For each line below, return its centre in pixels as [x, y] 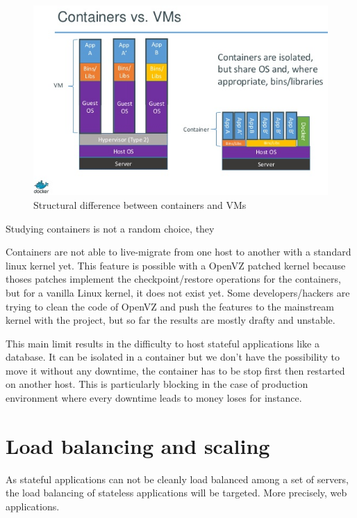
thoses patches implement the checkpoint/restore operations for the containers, [173, 279]
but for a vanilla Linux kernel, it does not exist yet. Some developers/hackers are [178, 292]
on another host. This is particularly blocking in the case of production [157, 384]
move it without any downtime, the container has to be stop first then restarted [175, 370]
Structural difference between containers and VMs [140, 204]
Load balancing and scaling [138, 445]
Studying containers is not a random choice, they [110, 228]
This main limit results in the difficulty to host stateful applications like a [163, 343]
